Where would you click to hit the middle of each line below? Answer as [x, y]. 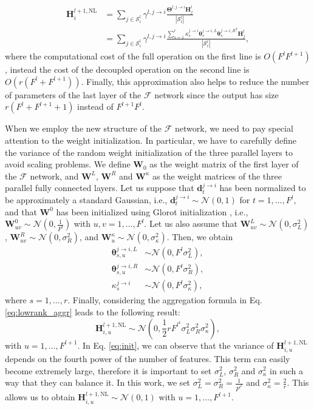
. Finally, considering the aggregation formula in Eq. [165, 300]
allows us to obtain [40, 397]
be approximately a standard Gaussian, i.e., [86, 200]
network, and [54, 176]
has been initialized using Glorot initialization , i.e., [152, 211]
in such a [287, 370]
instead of [95, 106]
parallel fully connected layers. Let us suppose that [100, 188]
